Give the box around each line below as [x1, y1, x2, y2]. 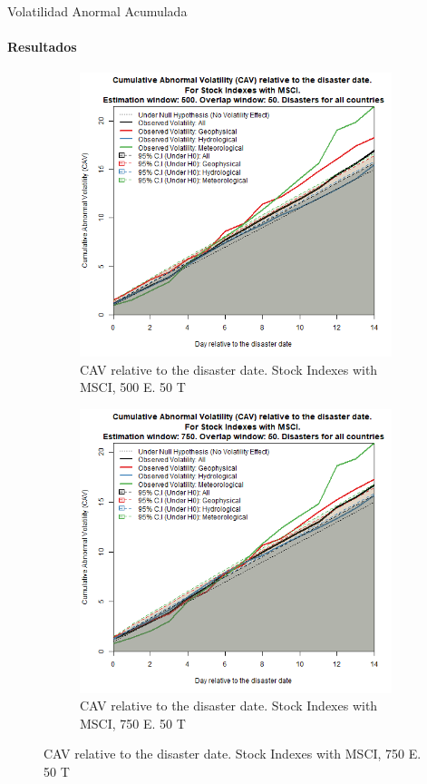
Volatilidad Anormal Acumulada [7, 2, 188, 20]
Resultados [7, 37, 77, 56]
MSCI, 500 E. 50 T [80, 377, 186, 397]
